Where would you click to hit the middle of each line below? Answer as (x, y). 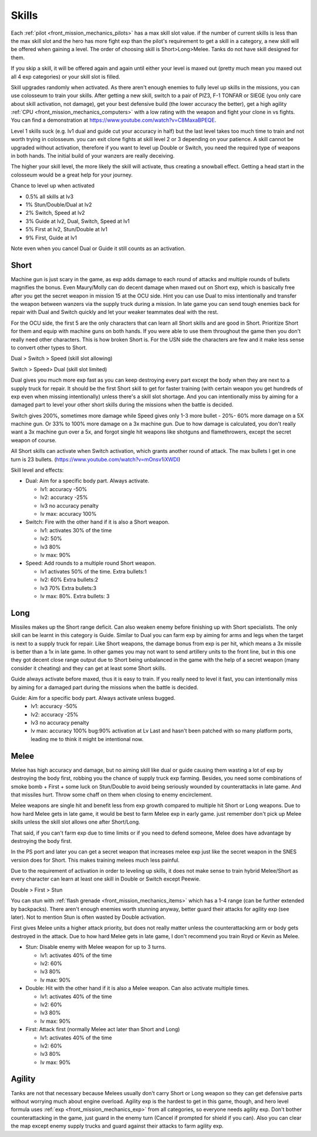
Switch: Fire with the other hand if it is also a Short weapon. (97, 522)
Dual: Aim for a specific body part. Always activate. (87, 481)
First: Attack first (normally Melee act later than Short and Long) (103, 1029)
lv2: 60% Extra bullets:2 (69, 580)
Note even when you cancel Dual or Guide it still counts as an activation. (98, 248)
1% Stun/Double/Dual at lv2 (59, 204)
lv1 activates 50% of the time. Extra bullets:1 (93, 571)
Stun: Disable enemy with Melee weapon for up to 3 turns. (96, 947)
